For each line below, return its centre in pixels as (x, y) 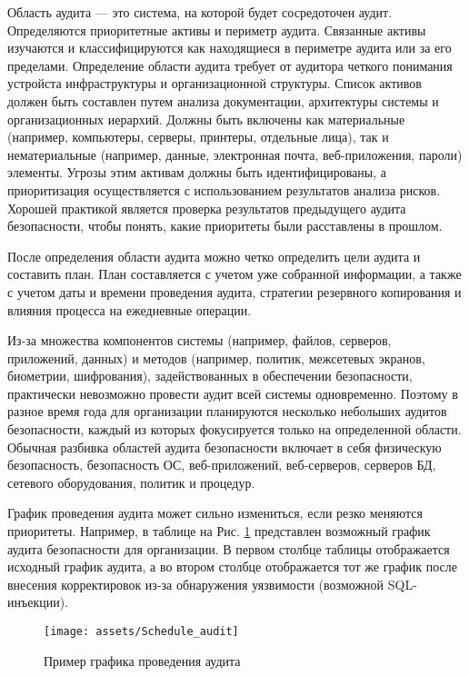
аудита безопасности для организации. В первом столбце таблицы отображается (229, 548)
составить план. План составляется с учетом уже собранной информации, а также (234, 274)
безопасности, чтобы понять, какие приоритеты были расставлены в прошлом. (225, 226)
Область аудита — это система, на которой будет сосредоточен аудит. (200, 12)
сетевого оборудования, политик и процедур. (131, 482)
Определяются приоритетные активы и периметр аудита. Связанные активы (217, 30)
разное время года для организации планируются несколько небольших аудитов (227, 411)
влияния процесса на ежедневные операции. (130, 309)
